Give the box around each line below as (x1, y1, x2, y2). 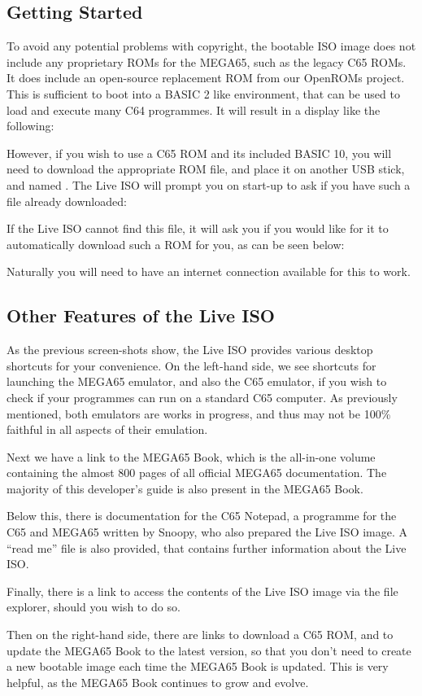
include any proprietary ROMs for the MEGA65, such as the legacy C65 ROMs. (7, 53, 407, 70)
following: (7, 117, 54, 134)
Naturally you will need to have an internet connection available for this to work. (7, 263, 411, 280)
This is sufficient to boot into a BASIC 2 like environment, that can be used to (7, 85, 400, 102)
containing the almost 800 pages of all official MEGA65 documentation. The (7, 464, 387, 481)
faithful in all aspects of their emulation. (7, 421, 208, 438)
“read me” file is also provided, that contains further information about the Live (7, 539, 407, 556)
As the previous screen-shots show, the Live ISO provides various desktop (7, 341, 373, 358)
